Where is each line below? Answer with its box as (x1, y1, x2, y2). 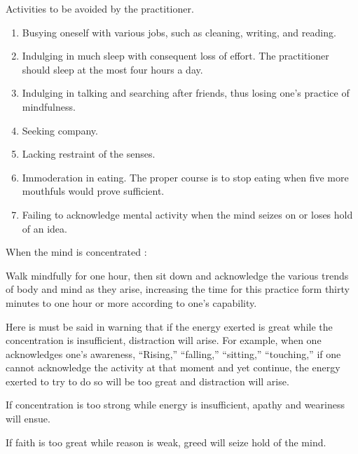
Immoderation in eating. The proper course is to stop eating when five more (22, 170, 349, 184)
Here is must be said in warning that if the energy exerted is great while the (6, 319, 333, 333)
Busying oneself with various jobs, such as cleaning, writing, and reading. (22, 25, 336, 39)
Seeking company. (22, 123, 98, 137)
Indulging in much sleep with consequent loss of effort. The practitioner (22, 48, 329, 63)
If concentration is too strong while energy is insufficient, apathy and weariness (6, 397, 345, 412)
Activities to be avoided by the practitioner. (6, 1, 194, 15)
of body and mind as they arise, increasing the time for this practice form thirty (6, 282, 350, 296)
